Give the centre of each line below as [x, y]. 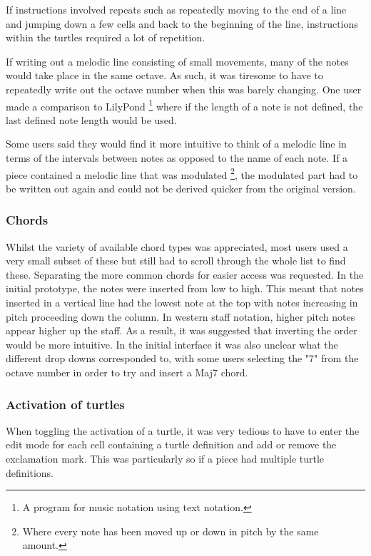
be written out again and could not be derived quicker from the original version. [181, 188]
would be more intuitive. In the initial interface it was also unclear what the [172, 344]
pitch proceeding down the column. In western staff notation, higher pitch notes [181, 316]
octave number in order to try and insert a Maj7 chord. [127, 372]
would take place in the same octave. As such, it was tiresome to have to [164, 75]
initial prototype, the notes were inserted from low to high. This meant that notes [185, 288]
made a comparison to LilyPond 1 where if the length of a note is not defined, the [184, 105]
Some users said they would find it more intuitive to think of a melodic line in [176, 144]
